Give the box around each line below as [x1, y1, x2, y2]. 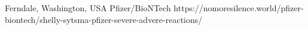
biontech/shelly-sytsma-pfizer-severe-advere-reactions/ [5, 13, 203, 25]
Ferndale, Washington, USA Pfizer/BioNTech [5, 2, 171, 14]
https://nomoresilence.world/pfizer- [173, 2, 304, 14]
